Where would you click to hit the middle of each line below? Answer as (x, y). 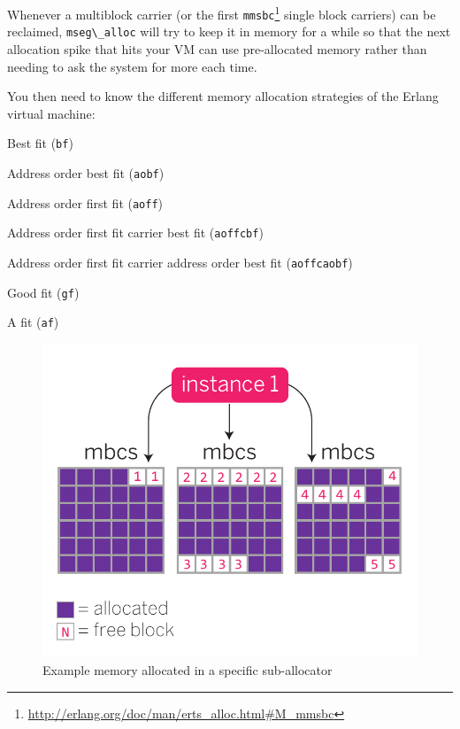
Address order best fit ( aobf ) (86, 173)
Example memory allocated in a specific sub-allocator (188, 670)
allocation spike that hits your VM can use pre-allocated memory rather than (217, 48)
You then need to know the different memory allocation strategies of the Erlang (223, 96)
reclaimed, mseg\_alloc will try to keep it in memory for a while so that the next (229, 31)
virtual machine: (51, 113)
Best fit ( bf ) (40, 143)
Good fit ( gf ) (43, 292)
